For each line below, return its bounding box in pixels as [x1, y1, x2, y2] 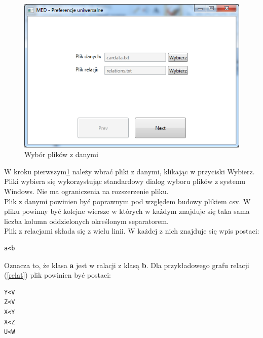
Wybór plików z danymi [24, 149, 98, 160]
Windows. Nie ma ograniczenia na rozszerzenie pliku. [4, 186, 169, 197]
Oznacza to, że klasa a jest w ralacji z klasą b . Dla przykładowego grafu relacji [4, 259, 249, 270]
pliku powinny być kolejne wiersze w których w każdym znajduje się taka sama [4, 206, 250, 216]
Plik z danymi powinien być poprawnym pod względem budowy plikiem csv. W [4, 196, 251, 206]
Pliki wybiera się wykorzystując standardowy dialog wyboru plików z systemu [4, 176, 245, 186]
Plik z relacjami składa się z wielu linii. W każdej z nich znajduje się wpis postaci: [4, 226, 259, 236]
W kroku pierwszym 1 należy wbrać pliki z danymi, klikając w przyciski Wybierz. [4, 166, 255, 176]
